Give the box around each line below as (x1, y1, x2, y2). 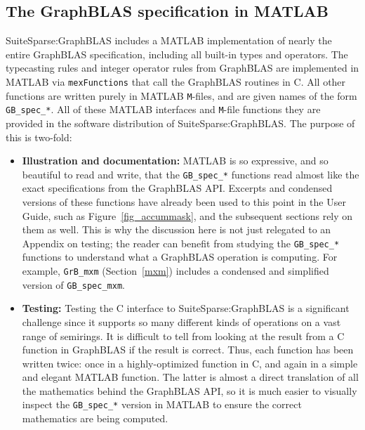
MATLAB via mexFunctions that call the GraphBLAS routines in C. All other (6, 74, 346, 89)
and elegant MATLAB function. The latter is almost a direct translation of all (22, 370, 359, 384)
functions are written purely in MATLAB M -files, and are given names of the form (6, 88, 357, 103)
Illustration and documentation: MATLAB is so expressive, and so (22, 153, 328, 168)
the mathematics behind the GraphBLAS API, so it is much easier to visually (22, 383, 357, 398)
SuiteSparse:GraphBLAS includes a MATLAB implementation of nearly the (6, 33, 332, 48)
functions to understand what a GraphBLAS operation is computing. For (22, 249, 338, 264)
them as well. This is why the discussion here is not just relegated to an (22, 222, 331, 237)
